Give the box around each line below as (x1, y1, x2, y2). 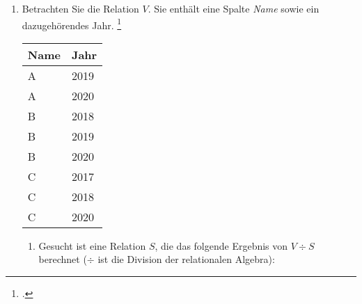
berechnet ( (38, 252, 87, 266)
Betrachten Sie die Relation (22, 1, 139, 15)
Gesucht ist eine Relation (38, 238, 146, 253)
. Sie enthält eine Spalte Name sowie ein (148, 1, 320, 15)
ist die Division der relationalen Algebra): (97, 252, 275, 266)
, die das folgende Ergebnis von (155, 238, 288, 253)
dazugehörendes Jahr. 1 (22, 15, 122, 32)
